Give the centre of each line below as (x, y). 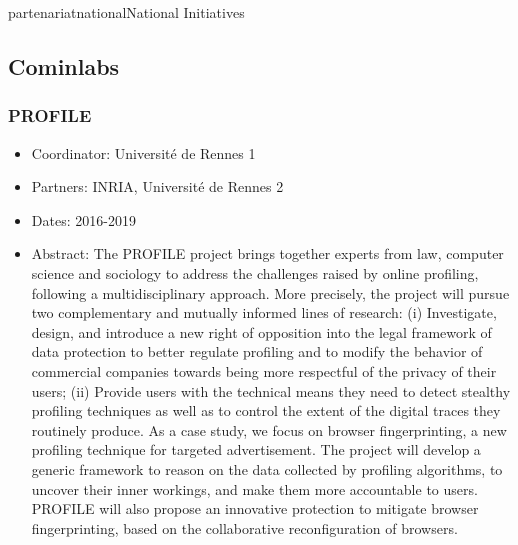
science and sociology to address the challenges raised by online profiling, (255, 272)
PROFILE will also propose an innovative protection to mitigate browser (255, 508)
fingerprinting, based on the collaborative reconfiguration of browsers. (244, 527)
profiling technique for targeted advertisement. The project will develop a (256, 449)
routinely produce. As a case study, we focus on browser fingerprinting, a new (269, 429)
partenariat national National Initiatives (126, 12)
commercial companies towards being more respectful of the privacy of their (264, 370)
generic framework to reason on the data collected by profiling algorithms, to (267, 468)
